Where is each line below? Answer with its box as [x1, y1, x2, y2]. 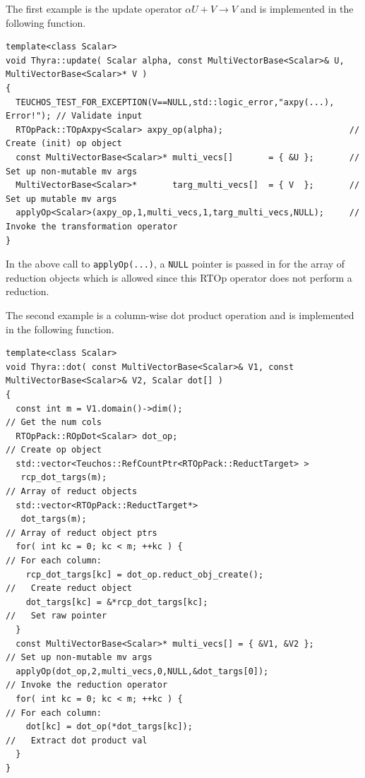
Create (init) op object [6, 138, 122, 149]
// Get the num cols [6, 417, 102, 428]
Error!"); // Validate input [6, 111, 143, 121]
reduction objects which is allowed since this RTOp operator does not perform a [6, 270, 352, 285]
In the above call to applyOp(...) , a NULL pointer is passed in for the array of [6, 256, 345, 271]
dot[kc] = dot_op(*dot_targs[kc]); [25, 722, 193, 732]
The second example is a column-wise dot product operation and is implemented [6, 307, 354, 322]
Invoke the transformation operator [6, 221, 178, 232]
